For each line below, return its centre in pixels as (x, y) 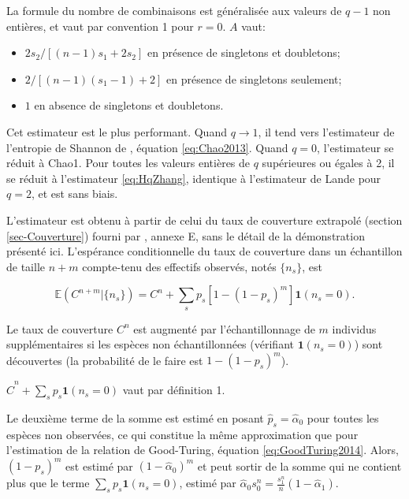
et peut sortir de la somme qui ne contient (299, 465)
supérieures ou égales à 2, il (328, 163)
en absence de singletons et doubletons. (129, 105)
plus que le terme (48, 483)
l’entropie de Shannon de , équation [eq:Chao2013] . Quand (147, 147)
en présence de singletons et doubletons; (244, 52)
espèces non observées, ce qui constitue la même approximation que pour (182, 434)
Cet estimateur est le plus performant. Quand (117, 131)
